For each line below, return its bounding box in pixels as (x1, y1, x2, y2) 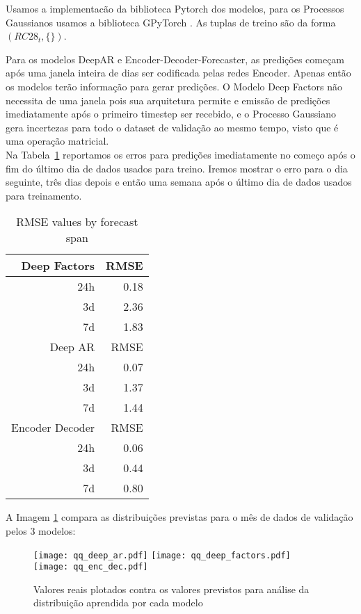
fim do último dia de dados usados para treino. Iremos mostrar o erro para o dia (6, 161, 348, 175)
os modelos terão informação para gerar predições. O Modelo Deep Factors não (6, 79, 342, 93)
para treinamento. (6, 188, 82, 202)
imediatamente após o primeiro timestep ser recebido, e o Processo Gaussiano (6, 106, 337, 121)
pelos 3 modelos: (6, 523, 76, 538)
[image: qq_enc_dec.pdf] (33, 562, 148, 572)
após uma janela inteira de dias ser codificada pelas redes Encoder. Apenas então (6, 65, 351, 80)
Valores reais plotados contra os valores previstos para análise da (33, 581, 310, 596)
